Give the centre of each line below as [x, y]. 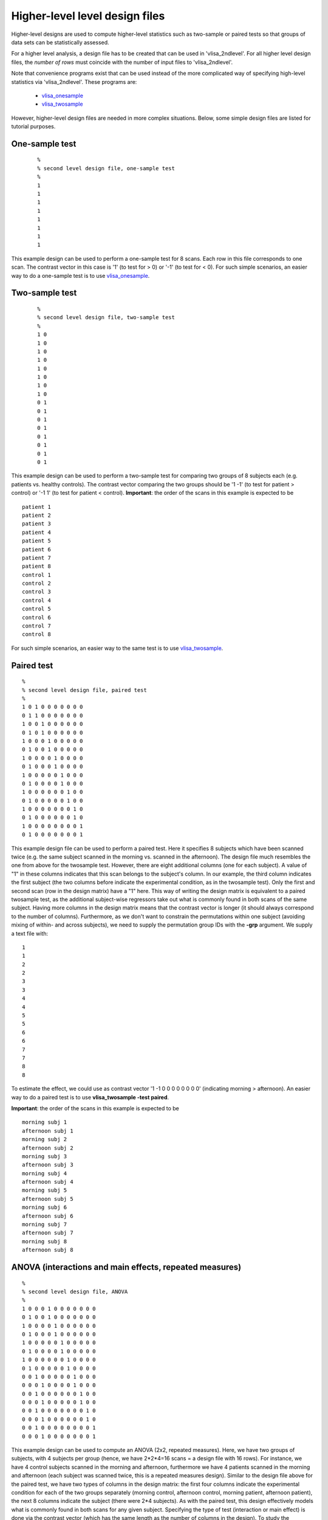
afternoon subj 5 [48, 1199]
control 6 [36, 617]
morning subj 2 [45, 1139]
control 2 [36, 583]
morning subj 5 [45, 1190]
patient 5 [36, 541]
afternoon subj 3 [48, 1165]
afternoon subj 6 [48, 1216]
